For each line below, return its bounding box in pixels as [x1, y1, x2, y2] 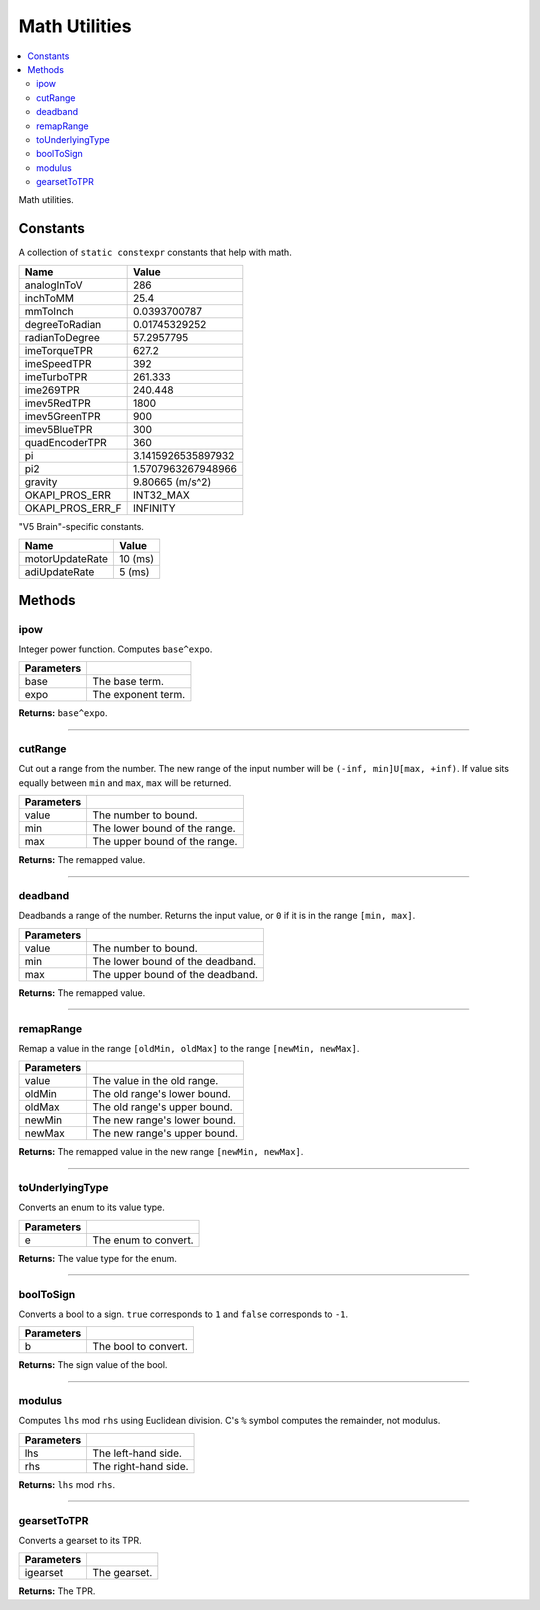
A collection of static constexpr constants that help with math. [18, 246, 292, 259]
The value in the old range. [92, 1074, 219, 1088]
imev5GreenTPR [24, 409, 101, 423]
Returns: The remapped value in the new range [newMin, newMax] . [18, 1146, 304, 1158]
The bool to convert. [92, 1340, 189, 1354]
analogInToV [24, 278, 83, 292]
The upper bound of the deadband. [92, 967, 259, 981]
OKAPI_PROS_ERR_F [24, 501, 122, 515]
